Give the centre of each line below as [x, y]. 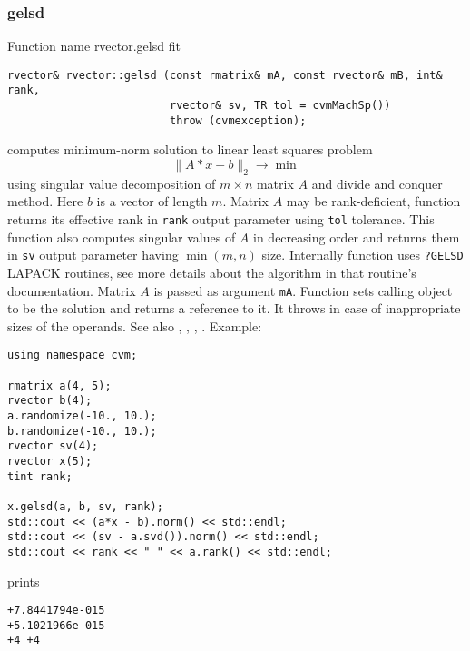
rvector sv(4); [53, 446]
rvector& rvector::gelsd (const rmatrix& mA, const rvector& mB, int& [225, 75]
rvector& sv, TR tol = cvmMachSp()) [280, 106]
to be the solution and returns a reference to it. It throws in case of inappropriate [234, 308]
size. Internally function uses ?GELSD [362, 255]
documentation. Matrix [72, 290]
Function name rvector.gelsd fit [94, 46]
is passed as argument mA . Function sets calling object [303, 290]
